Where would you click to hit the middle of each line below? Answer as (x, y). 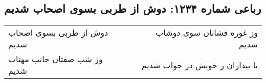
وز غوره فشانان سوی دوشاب (207, 33)
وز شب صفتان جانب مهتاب (56, 59)
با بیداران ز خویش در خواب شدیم (199, 65)
